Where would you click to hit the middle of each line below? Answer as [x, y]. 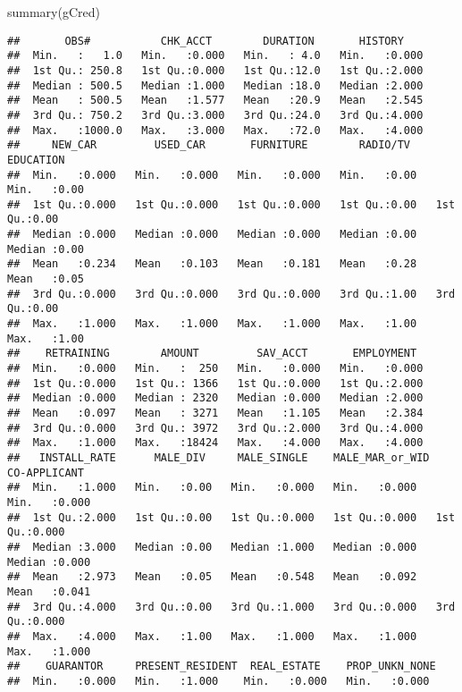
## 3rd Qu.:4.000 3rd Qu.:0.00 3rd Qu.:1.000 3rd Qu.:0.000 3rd [231, 607]
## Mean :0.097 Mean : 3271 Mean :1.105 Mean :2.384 [215, 413]
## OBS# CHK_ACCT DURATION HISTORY [206, 41]
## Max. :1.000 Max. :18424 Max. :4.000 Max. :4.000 [215, 443]
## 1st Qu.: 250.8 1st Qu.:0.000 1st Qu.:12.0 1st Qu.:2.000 [215, 70]
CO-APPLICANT [46, 473]
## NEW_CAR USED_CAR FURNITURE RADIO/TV [209, 145]
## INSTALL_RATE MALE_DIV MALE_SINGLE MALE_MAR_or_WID [218, 457]
